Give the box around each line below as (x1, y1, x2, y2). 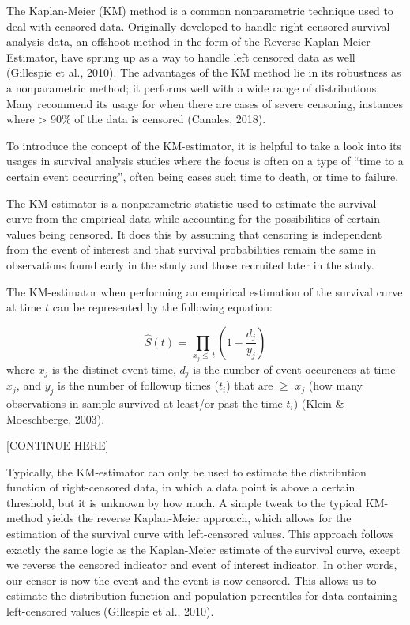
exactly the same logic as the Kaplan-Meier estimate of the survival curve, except (6, 540, 401, 557)
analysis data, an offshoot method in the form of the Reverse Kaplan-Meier (6, 33, 371, 50)
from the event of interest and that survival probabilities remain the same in (6, 241, 376, 258)
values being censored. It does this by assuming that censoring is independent (6, 225, 382, 242)
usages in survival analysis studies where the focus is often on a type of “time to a (6, 152, 404, 169)
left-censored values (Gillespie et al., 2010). (6, 603, 214, 619)
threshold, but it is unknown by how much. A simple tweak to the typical (6, 494, 363, 510)
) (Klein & (293, 394, 344, 411)
